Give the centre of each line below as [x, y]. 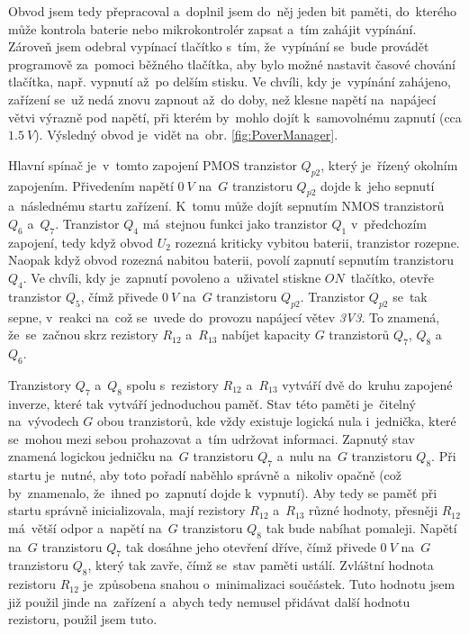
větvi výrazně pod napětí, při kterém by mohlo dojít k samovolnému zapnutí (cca [235, 117]
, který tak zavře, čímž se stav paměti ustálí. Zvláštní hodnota [261, 565]
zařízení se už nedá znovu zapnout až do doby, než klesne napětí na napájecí [222, 99]
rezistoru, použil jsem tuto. [83, 619]
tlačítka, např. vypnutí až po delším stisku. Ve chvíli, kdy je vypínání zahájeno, [230, 82]
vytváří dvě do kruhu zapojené [367, 384]
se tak [410, 296]
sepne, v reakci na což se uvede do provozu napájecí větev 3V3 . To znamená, [224, 317]
